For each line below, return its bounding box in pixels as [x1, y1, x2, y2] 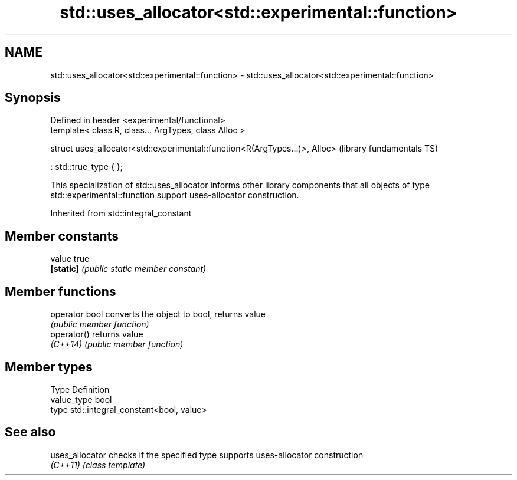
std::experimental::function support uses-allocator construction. [50, 190, 299, 200]
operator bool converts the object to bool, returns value [50, 309, 266, 320]
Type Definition [50, 384, 110, 394]
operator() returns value [50, 329, 143, 340]
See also [5, 425, 56, 440]
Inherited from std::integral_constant [50, 208, 192, 219]
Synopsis [5, 90, 61, 106]
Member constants [5, 228, 119, 244]
